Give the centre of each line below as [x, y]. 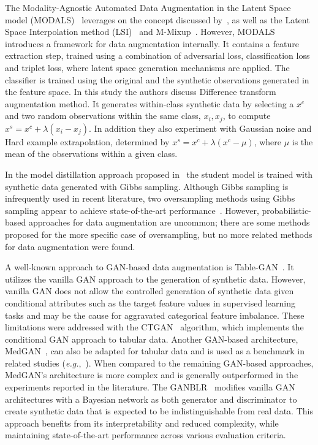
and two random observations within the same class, [103, 116]
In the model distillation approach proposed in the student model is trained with [159, 174]
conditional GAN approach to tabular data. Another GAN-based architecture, [152, 339]
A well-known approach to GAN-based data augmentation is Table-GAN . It [150, 267]
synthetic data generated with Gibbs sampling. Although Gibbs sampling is [147, 186]
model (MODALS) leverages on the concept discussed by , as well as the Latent [157, 19]
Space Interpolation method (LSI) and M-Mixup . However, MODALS [140, 32]
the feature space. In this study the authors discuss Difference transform [141, 92]
